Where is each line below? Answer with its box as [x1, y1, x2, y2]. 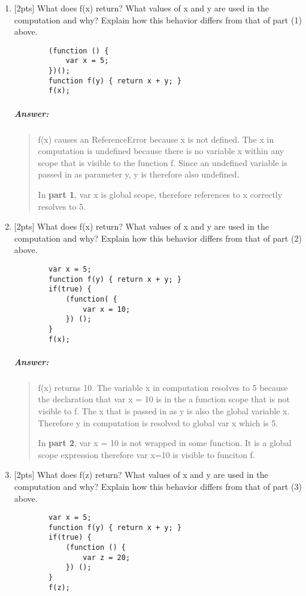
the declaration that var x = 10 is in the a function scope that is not [38, 393, 290, 405]
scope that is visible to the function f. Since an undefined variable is [38, 156, 287, 168]
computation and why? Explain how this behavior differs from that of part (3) [14, 480, 302, 492]
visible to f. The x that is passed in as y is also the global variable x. [38, 404, 290, 417]
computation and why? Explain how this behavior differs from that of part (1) [14, 13, 302, 26]
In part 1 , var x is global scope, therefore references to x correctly [38, 188, 283, 200]
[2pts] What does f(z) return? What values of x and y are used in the [14, 468, 268, 481]
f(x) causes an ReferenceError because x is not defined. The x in [38, 133, 274, 145]
